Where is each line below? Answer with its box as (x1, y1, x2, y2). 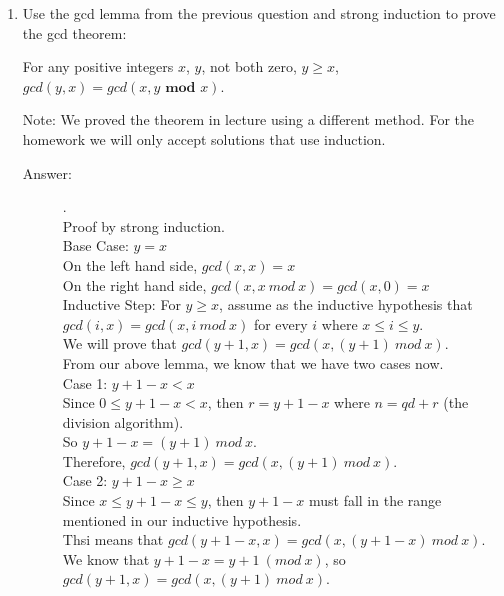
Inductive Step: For (62, 294, 181, 315)
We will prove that (62, 333, 177, 354)
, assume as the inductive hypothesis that (219, 294, 473, 315)
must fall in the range (308, 490, 442, 511)
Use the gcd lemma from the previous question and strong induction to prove (22, 3, 496, 23)
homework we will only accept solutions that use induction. (22, 128, 386, 149)
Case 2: (62, 470, 108, 491)
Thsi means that (62, 529, 164, 550)
